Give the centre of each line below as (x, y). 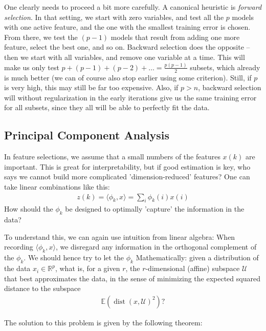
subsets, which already (225, 67)
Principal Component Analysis (87, 135)
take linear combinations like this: (57, 187)
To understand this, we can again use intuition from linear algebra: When (120, 236)
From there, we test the (41, 37)
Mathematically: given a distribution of (197, 257)
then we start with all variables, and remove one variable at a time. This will (125, 57)
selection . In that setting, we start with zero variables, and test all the (114, 17)
